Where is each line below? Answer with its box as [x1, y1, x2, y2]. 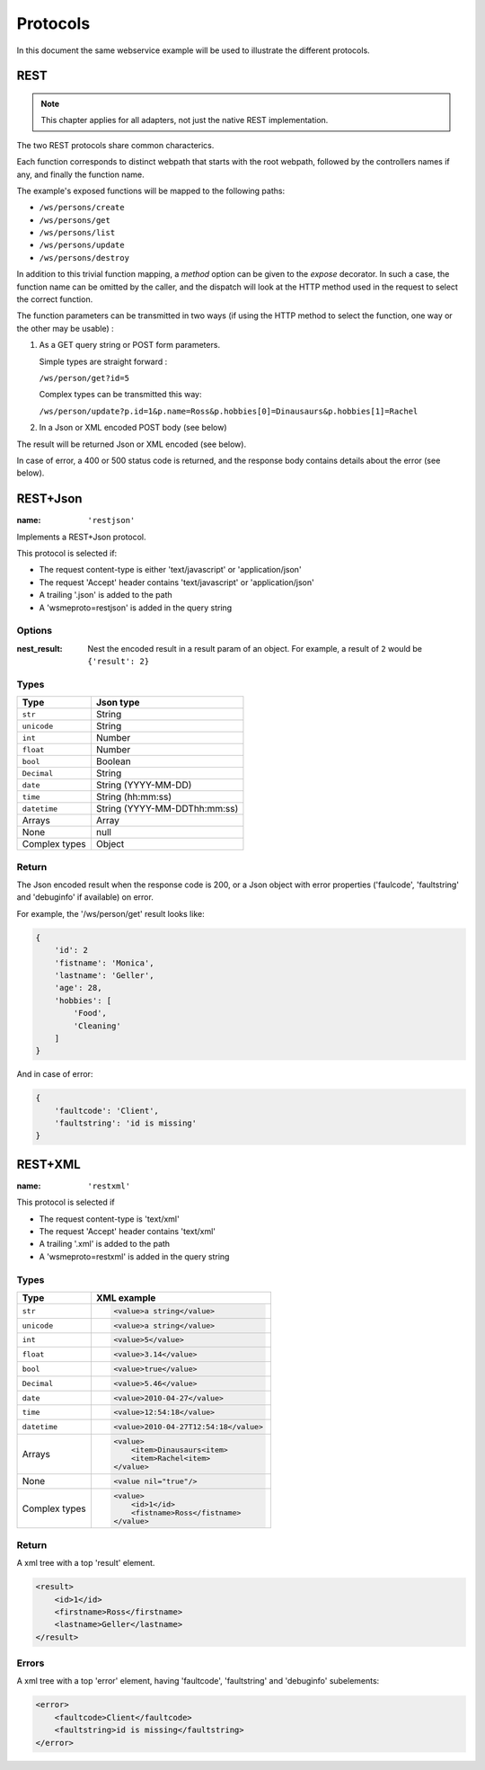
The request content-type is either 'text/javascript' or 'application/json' [39, 565, 302, 575]
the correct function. [16, 294, 93, 305]
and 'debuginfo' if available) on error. [16, 892, 154, 903]
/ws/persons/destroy [39, 253, 130, 262]
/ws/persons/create [39, 202, 125, 213]
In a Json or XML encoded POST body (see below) [39, 422, 228, 433]
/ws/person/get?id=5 [39, 373, 130, 383]
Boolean [95, 755, 131, 768]
